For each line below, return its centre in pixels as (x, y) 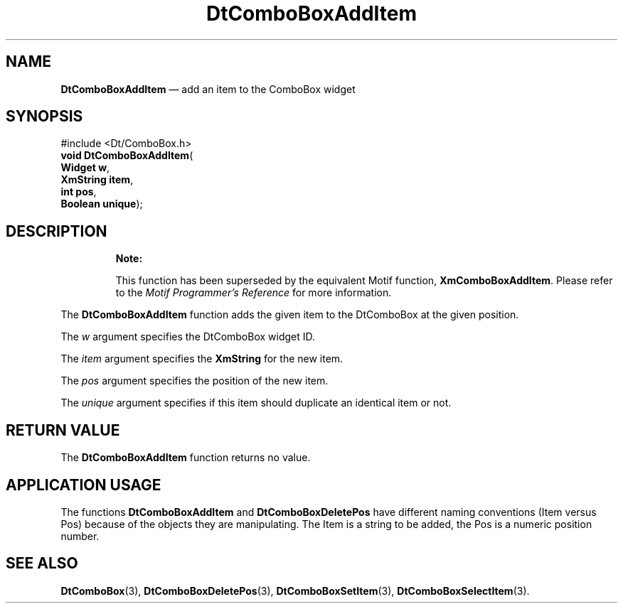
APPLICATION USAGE (84, 485)
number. (80, 536)
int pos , (79, 192)
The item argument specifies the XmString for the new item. (202, 359)
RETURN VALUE (63, 430)
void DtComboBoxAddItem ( (127, 156)
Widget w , (85, 168)
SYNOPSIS (44, 117)
